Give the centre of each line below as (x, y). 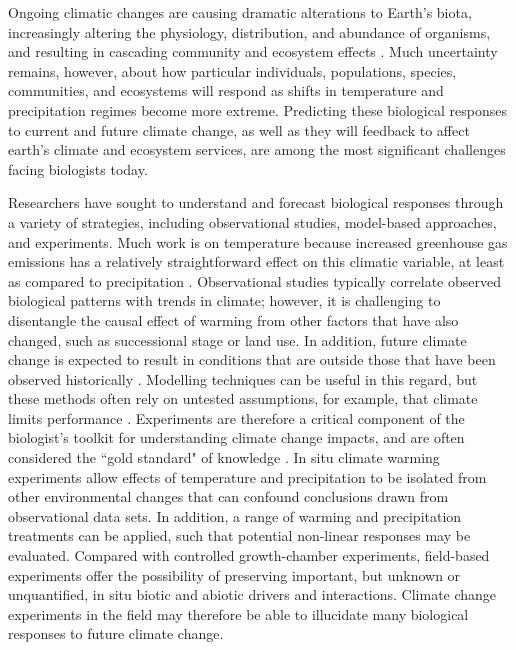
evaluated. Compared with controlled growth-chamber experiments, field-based (249, 555)
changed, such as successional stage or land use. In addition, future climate (237, 339)
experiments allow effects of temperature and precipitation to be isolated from (247, 476)
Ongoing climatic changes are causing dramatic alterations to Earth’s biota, (240, 12)
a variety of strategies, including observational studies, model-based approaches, (252, 221)
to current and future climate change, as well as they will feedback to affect (239, 129)
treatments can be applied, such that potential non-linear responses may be (239, 535)
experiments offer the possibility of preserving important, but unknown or (234, 574)
